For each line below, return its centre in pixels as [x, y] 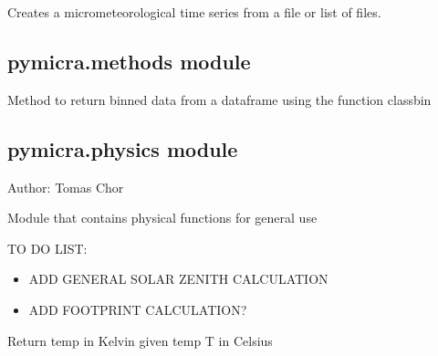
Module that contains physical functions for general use [162, 218]
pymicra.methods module [129, 61]
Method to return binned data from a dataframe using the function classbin [219, 99]
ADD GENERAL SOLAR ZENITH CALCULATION [178, 279]
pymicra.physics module [123, 148]
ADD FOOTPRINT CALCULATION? [138, 309]
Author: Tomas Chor [66, 187]
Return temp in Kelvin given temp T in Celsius [140, 340]
